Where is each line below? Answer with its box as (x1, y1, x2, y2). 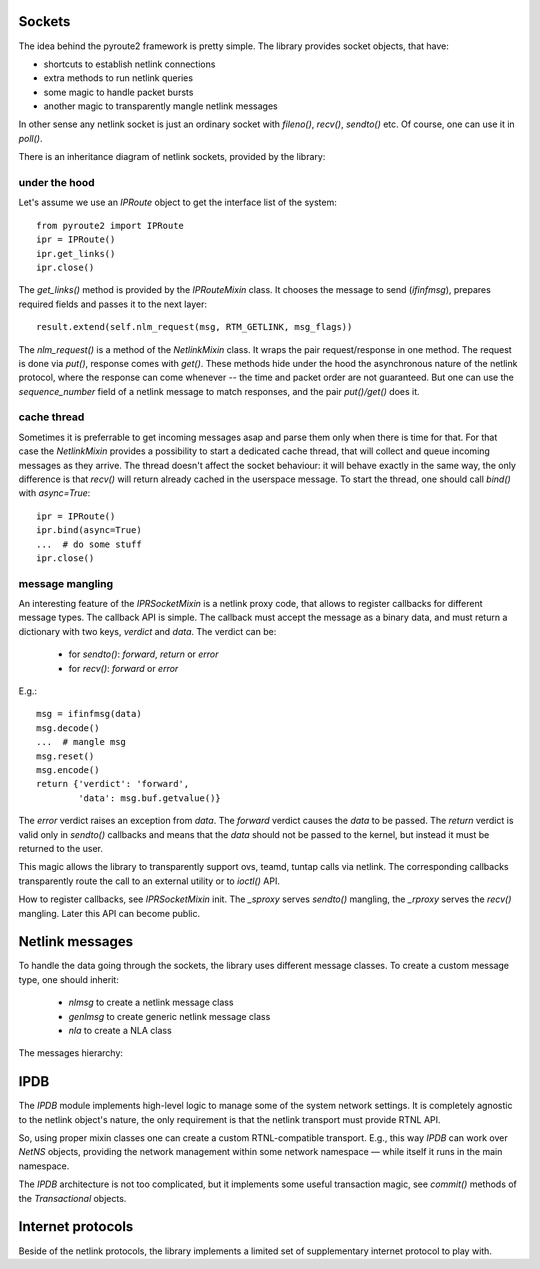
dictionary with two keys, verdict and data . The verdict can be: (18, 625, 277, 637)
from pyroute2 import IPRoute (36, 220, 185, 231)
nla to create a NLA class (68, 1024, 172, 1036)
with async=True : (18, 487, 91, 499)
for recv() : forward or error (68, 662, 179, 674)
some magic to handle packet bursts (43, 86, 194, 98)
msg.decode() (36, 722, 100, 734)
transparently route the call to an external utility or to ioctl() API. (18, 875, 280, 887)
